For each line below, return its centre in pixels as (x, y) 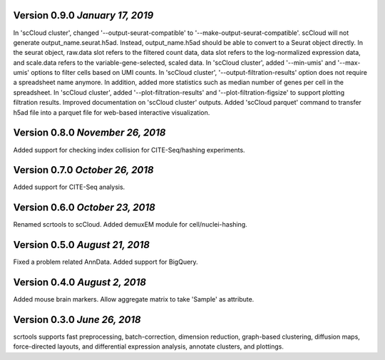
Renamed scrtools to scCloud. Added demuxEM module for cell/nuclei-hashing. (130, 225)
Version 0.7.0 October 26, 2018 (83, 170)
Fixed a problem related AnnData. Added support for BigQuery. (106, 262)
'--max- (349, 62)
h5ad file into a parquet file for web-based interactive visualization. (112, 112)
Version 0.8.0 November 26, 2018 (89, 133)
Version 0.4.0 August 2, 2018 (79, 283)
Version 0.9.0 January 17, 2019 (83, 15)
